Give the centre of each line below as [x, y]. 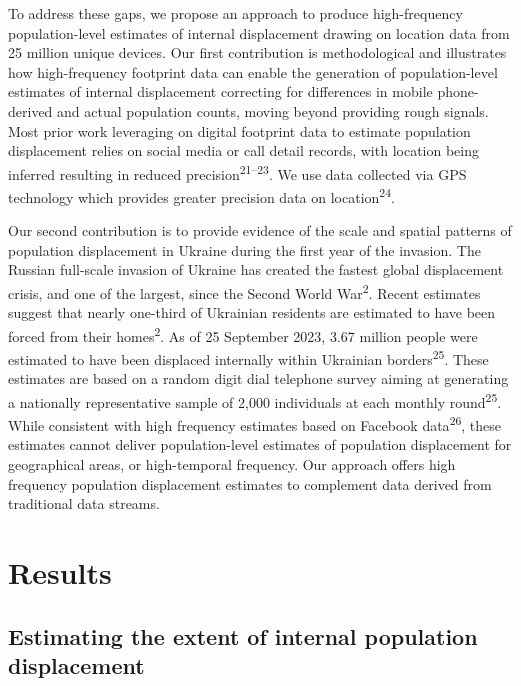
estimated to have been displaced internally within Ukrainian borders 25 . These [248, 357]
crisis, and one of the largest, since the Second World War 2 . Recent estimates [244, 291]
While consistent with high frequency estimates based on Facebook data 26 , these [255, 423]
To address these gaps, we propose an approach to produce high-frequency [235, 13]
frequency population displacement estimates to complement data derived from [250, 483]
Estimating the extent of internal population [243, 635]
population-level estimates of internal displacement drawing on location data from [259, 32]
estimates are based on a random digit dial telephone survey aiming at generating [258, 378]
